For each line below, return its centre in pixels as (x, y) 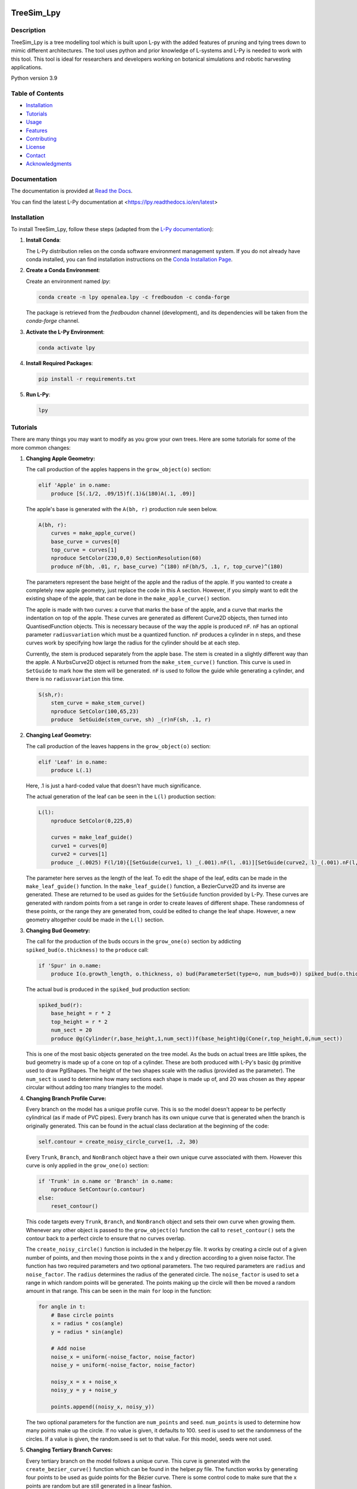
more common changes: (41, 447)
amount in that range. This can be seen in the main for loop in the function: (119, 1291)
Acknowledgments (49, 164)
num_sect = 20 (71, 1030)
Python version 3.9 (34, 78)
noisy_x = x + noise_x (84, 1381)
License (36, 147)
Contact (36, 155)
